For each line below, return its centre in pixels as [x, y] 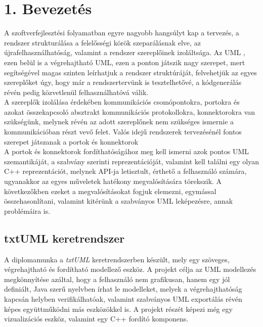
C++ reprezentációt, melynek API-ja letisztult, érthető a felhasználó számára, [125, 171]
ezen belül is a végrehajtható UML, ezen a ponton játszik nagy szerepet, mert [125, 62]
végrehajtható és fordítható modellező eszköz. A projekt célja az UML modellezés [130, 269]
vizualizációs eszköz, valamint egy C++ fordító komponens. [96, 319]
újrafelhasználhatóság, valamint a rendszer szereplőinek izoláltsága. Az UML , [125, 52]
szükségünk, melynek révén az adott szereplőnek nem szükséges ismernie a [119, 122]
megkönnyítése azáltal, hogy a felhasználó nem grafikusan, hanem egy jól [117, 279]
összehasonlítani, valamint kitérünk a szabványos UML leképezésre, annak [119, 201]
